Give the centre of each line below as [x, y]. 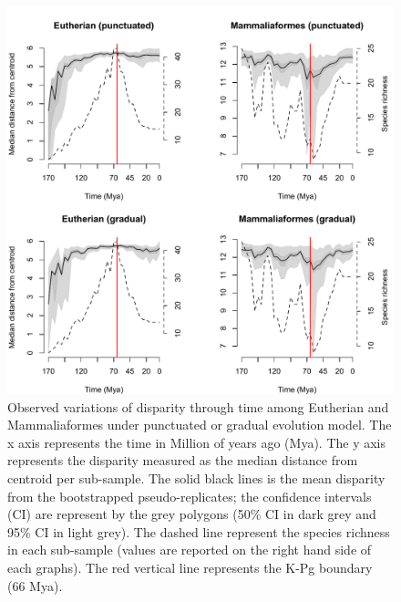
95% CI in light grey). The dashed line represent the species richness [199, 531]
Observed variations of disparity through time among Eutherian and [198, 406]
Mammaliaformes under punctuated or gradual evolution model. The [200, 425]
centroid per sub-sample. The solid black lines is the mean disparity [196, 477]
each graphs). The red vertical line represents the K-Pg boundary [190, 567]
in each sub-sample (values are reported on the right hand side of [190, 550]
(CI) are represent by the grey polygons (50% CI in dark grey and [192, 514]
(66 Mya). [35, 585]
